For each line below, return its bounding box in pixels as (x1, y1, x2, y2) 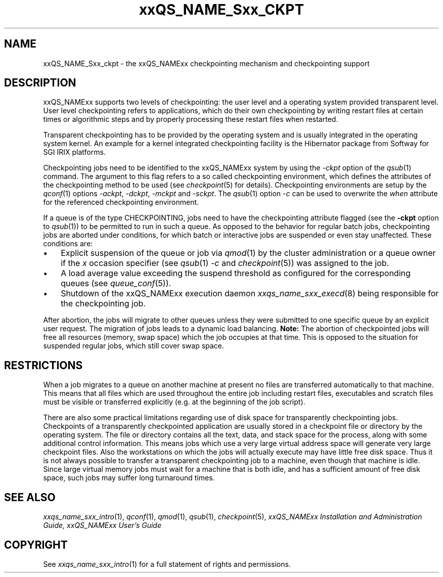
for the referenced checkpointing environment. (43, 198, 199, 207)
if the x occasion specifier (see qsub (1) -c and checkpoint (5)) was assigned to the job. (61, 258, 389, 269)
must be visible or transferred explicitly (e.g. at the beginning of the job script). (43, 397, 305, 407)
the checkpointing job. (61, 298, 146, 309)
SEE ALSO (4, 491, 56, 504)
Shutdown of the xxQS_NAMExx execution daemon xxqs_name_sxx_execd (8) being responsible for (61, 288, 439, 299)
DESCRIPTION (4, 76, 76, 90)
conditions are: (43, 239, 93, 248)
